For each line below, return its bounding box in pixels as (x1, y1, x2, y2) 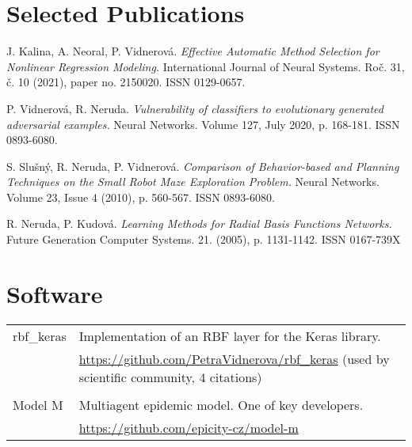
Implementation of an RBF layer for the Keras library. (78, 326, 381, 345)
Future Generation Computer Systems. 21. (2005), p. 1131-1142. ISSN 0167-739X (6, 231, 401, 248)
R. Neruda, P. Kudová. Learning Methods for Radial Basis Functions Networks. (6, 215, 392, 232)
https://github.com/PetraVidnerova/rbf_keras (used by (78, 349, 390, 368)
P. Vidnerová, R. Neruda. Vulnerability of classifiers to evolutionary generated (6, 100, 383, 116)
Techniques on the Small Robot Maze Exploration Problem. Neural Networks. (6, 173, 380, 190)
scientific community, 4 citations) (78, 367, 262, 386)
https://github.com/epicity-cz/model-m (78, 418, 299, 437)
